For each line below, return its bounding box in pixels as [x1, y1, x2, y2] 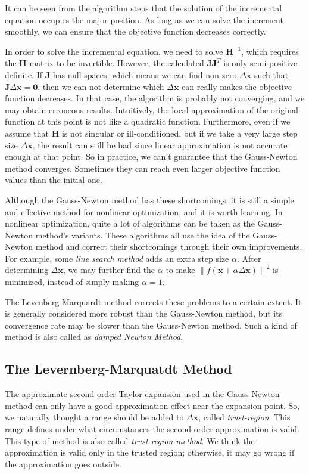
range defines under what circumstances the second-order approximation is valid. [5, 423, 299, 435]
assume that [5, 126, 49, 139]
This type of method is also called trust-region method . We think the [5, 434, 255, 447]
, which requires [241, 45, 299, 57]
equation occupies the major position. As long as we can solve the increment [5, 13, 283, 26]
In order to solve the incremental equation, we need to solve [5, 45, 223, 57]
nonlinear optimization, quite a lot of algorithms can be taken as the [5, 217, 255, 230]
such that [254, 68, 289, 80]
